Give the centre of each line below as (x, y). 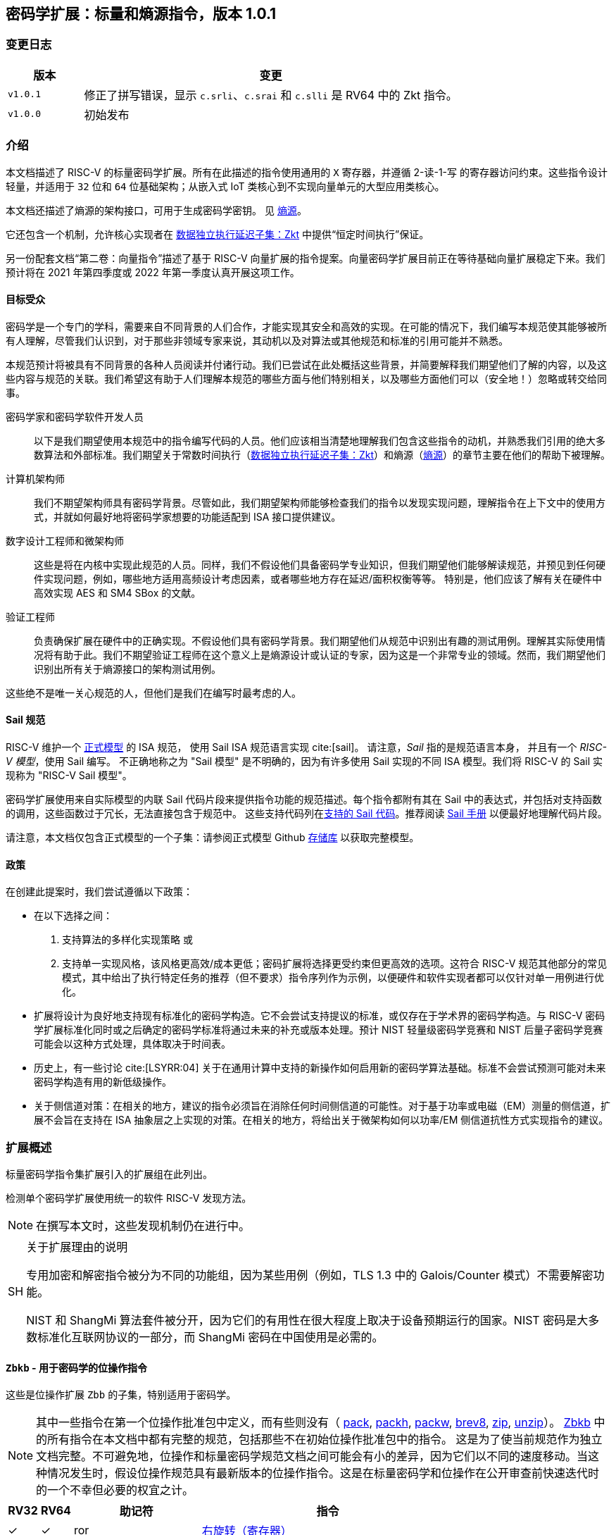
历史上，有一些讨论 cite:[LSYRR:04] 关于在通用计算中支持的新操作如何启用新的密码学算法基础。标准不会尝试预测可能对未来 (320, 1068)
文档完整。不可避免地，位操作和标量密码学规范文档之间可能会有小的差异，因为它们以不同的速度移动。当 (312, 1456)
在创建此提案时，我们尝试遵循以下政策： (99, 892)
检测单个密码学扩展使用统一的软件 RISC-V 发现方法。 (129, 1198)
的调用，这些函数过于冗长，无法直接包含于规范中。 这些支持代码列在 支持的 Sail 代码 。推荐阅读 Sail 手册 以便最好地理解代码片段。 (307, 813)
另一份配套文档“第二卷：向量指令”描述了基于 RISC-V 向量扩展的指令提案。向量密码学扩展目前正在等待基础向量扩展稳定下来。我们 (306, 258)
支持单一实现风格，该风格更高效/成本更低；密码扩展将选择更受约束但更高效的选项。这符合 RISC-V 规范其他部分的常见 (335, 964)
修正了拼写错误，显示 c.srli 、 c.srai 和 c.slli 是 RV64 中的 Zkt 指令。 (271, 95)
